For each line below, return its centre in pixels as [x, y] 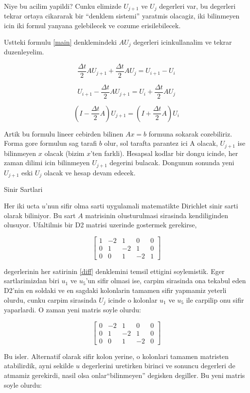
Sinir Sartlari [23, 189]
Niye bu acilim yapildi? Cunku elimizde [63, 6]
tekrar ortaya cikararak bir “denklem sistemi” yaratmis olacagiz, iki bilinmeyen [122, 16]
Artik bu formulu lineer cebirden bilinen [64, 133]
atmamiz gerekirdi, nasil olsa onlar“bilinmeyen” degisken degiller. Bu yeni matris [125, 375]
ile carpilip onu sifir [215, 299]
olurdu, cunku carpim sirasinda [50, 299]
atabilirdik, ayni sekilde [39, 366]
